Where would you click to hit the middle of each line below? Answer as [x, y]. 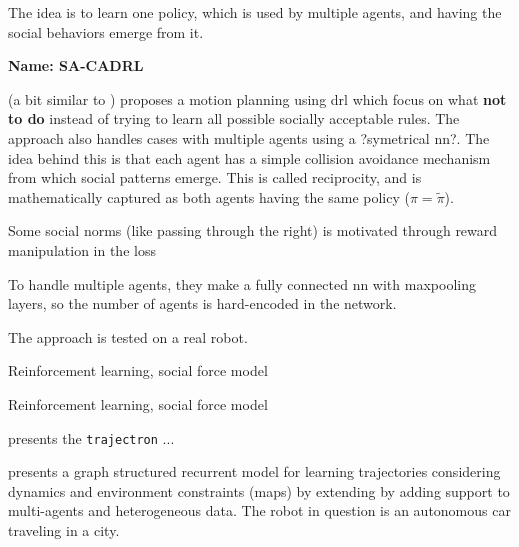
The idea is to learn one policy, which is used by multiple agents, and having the [255, 12]
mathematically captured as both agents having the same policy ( [209, 196]
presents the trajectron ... [91, 437]
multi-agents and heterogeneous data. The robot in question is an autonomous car [259, 510]
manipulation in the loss [82, 249]
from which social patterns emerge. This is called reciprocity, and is [215, 177]
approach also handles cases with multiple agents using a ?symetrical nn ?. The [249, 137]
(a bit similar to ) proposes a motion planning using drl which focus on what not [257, 98]
